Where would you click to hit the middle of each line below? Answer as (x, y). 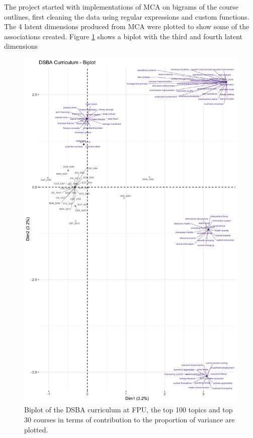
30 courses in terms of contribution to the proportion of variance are (130, 419)
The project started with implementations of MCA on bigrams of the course (121, 7)
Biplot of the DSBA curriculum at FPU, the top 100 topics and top (129, 410)
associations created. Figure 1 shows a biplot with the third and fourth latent (123, 36)
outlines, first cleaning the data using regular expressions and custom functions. (127, 16)
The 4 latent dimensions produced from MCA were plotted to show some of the (127, 26)
